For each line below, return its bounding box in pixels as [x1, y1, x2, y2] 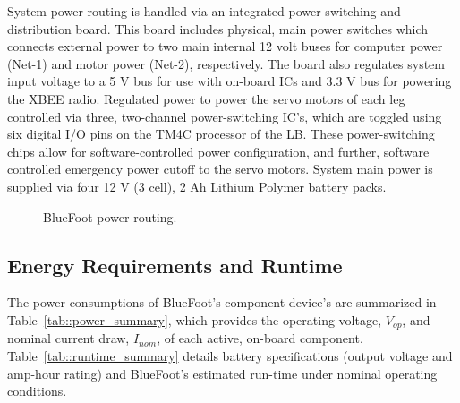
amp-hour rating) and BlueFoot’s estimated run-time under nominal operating [7, 364, 438, 382]
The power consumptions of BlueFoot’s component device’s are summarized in [7, 293, 437, 312]
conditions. [7, 382, 67, 400]
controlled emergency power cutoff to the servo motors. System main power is [7, 159, 433, 178]
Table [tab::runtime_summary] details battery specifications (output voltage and [7, 346, 453, 364]
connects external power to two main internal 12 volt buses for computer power [7, 37, 443, 56]
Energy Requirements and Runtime [7, 251, 343, 279]
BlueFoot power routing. [43, 207, 177, 226]
